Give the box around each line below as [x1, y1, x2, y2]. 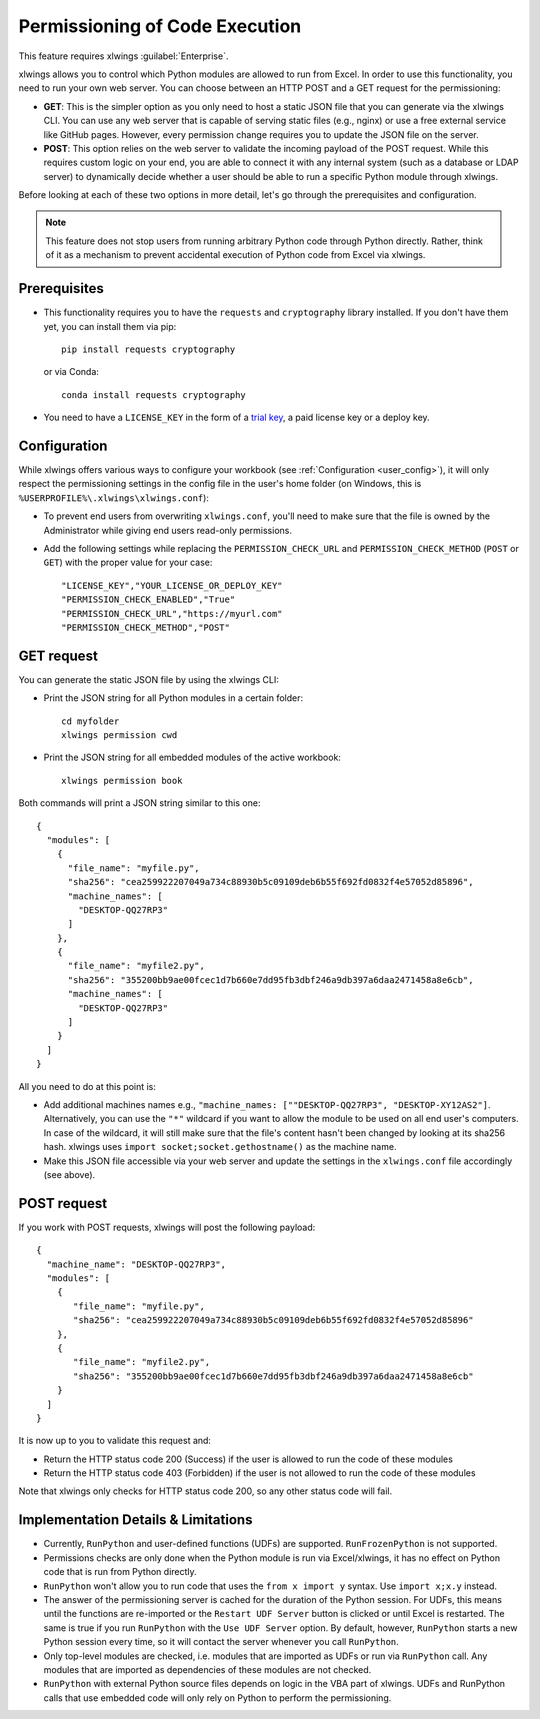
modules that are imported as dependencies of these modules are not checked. [43, 1663, 372, 1675]
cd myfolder [61, 715, 120, 727]
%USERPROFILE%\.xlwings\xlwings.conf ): [18, 491, 210, 504]
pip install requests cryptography [61, 343, 236, 355]
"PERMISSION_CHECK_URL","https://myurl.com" [61, 608, 284, 619]
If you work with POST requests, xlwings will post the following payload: [18, 1221, 316, 1233]
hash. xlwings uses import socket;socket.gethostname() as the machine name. [43, 1141, 397, 1153]
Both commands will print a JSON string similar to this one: [18, 797, 261, 809]
